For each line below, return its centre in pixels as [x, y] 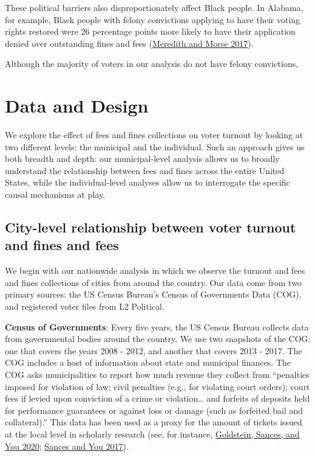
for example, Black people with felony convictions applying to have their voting [153, 19]
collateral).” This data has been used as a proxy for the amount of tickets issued [154, 422]
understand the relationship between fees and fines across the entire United [145, 170]
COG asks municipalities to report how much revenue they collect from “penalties [157, 374]
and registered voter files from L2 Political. [85, 306]
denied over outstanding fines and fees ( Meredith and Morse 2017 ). [129, 43]
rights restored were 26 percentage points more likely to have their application [150, 31]
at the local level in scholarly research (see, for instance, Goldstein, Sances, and [152, 434]
